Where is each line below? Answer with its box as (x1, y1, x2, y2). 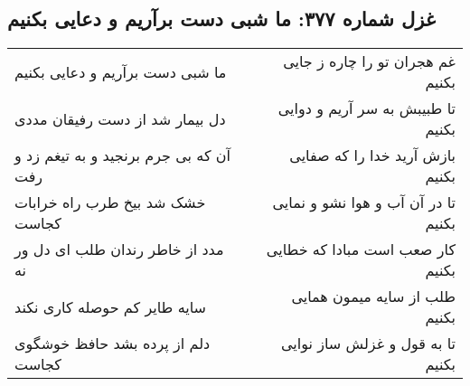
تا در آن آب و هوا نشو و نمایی (272, 192, 456, 213)
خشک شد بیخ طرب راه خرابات (14, 192, 206, 213)
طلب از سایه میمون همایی (291, 286, 456, 307)
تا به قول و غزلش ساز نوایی (280, 333, 456, 354)
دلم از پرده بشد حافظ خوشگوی (14, 333, 211, 354)
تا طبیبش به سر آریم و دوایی (277, 98, 456, 119)
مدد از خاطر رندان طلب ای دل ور (14, 239, 224, 260)
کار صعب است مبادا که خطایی (266, 239, 456, 260)
